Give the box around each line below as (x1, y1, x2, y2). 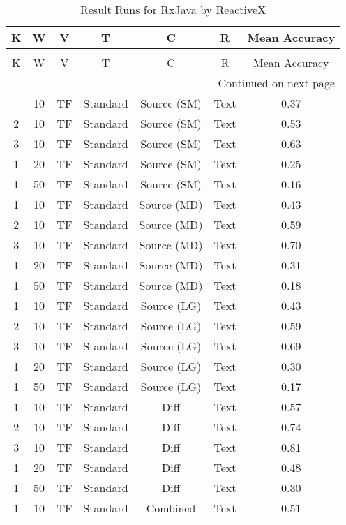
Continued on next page (218, 75, 336, 91)
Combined (146, 500, 196, 516)
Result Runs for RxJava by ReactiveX (80, 1, 266, 17)
